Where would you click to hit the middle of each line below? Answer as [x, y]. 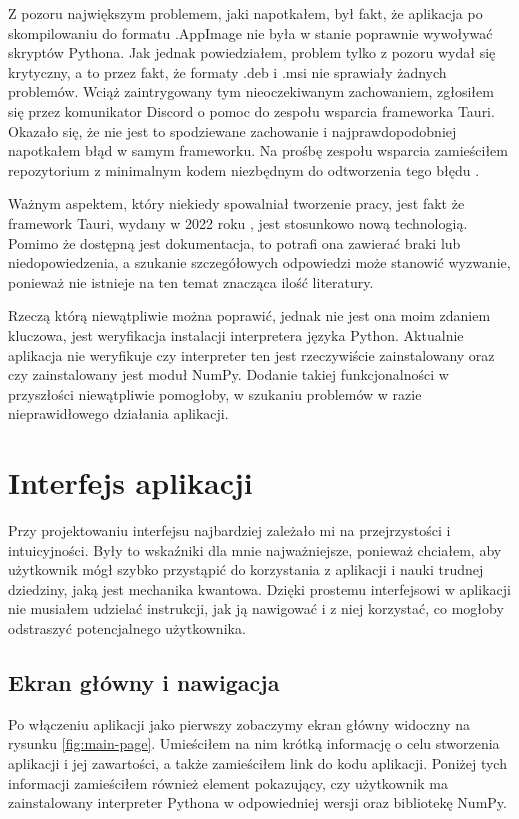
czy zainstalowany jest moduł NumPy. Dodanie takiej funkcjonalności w [228, 374]
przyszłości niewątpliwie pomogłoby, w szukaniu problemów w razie [215, 393]
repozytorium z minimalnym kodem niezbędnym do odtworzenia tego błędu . [244, 169]
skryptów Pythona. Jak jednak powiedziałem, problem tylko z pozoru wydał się [252, 52]
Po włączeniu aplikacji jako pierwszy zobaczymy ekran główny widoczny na [239, 723]
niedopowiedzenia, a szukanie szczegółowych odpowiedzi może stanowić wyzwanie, [259, 262]
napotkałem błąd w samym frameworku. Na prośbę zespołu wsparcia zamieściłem [258, 150]
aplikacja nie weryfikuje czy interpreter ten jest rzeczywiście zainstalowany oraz [251, 354]
